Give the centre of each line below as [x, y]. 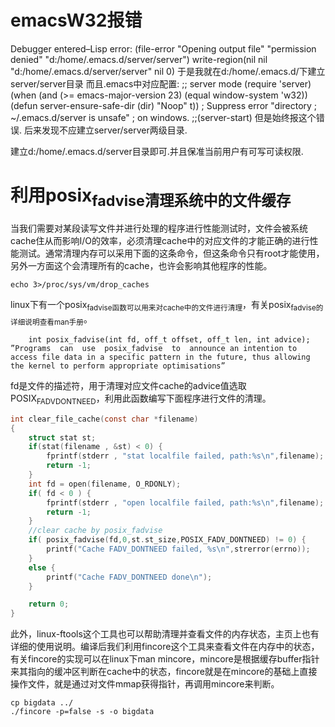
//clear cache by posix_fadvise [95, 531]
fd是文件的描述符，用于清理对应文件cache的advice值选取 [128, 386]
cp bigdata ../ [42, 703]
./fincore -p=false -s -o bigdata [82, 712]
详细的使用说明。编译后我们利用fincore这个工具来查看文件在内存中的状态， [165, 647]
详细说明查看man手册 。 [51, 320]
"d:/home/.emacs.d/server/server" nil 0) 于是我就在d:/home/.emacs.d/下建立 [168, 71]
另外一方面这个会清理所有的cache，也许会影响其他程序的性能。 [141, 266]
